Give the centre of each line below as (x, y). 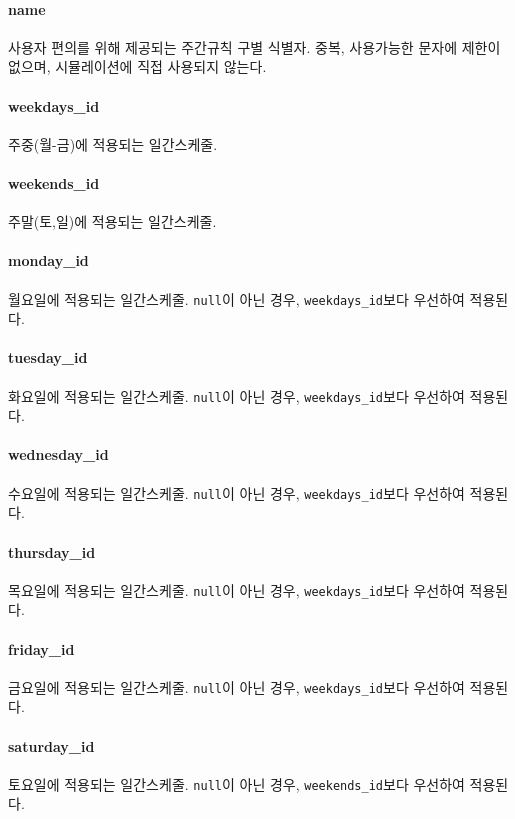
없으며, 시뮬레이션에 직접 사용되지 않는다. (137, 66)
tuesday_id (48, 357)
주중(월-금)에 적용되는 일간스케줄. (113, 143)
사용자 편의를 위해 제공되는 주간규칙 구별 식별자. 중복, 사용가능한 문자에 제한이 (254, 46)
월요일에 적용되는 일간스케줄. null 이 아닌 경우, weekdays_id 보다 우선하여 (236, 298)
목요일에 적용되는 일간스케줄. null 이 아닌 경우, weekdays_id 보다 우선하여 (236, 589)
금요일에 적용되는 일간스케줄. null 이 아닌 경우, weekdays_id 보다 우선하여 (236, 686)
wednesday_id (58, 454)
